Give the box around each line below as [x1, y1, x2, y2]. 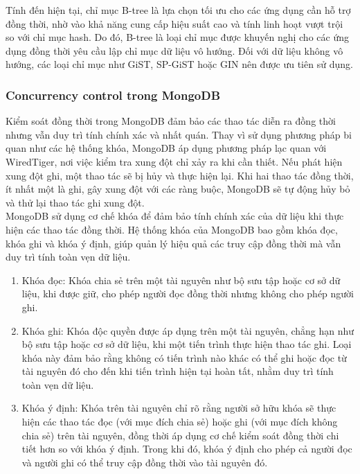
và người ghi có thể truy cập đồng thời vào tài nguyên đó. [21, 455, 268, 469]
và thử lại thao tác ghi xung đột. [6, 195, 145, 209]
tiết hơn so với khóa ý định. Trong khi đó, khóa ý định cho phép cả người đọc [21, 441, 352, 456]
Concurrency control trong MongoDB [6, 86, 221, 103]
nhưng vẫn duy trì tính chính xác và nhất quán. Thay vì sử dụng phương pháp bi [6, 127, 352, 141]
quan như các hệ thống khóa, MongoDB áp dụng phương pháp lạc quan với [6, 141, 327, 155]
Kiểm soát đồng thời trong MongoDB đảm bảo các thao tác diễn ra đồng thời [6, 114, 336, 128]
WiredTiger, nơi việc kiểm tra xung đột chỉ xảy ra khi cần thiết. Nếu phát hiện [6, 154, 343, 168]
